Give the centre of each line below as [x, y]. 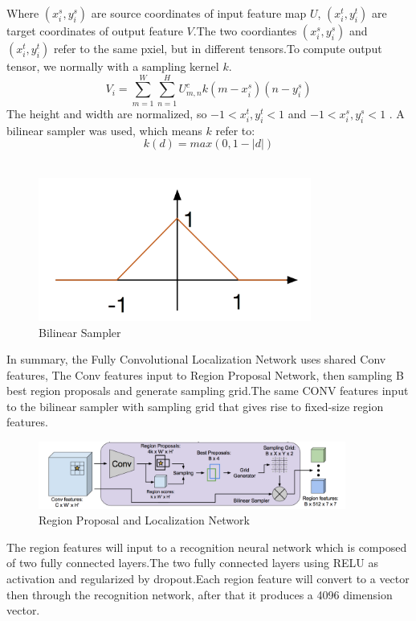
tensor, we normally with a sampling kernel [113, 66]
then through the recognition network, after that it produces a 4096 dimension [200, 594]
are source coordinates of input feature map [199, 13]
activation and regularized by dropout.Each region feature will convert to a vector [208, 578]
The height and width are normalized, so [107, 113]
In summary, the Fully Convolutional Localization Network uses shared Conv [196, 359]
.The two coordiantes [245, 31]
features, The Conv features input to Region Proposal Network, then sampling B [205, 374]
